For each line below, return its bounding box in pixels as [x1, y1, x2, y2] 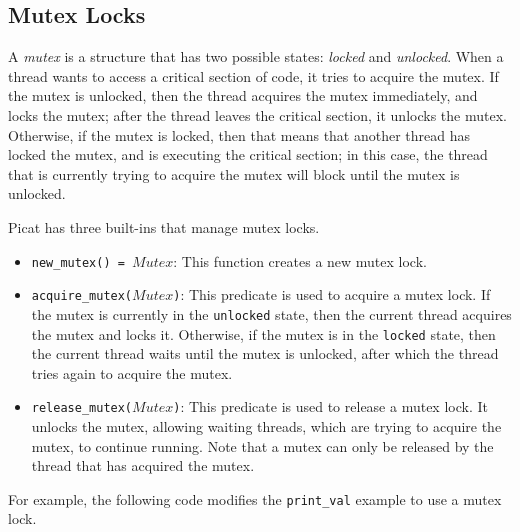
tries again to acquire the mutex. [31, 362, 233, 383]
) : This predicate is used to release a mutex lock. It [173, 396, 488, 417]
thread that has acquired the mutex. [31, 455, 255, 476]
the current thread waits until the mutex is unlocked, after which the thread [31, 343, 499, 364]
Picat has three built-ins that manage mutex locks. [8, 216, 320, 237]
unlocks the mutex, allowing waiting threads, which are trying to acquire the [31, 416, 502, 437]
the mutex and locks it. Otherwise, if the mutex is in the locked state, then [31, 323, 496, 344]
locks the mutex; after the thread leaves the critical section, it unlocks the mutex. [8, 104, 507, 125]
